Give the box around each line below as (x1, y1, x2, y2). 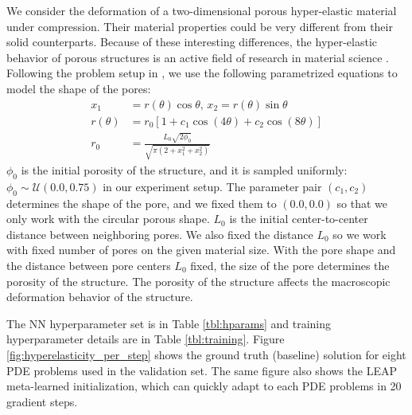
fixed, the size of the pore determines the (190, 257, 390, 274)
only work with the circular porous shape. (6, 210, 210, 227)
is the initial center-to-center (229, 210, 368, 227)
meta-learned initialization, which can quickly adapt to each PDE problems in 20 (6, 378, 402, 394)
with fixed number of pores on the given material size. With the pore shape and (6, 241, 396, 258)
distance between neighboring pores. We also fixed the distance (6, 225, 313, 242)
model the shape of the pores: (6, 80, 151, 96)
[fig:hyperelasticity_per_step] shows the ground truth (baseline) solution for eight (6, 346, 406, 362)
